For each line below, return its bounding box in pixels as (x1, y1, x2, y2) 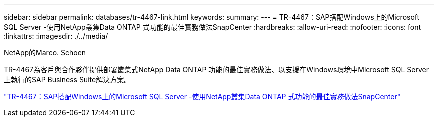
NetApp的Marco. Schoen (4, 48, 86, 57)
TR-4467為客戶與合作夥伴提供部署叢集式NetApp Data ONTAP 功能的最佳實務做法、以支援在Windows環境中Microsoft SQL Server (4, 65, 429, 74)
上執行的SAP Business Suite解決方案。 (4, 75, 131, 84)
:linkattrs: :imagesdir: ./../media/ (4, 32, 108, 40)
